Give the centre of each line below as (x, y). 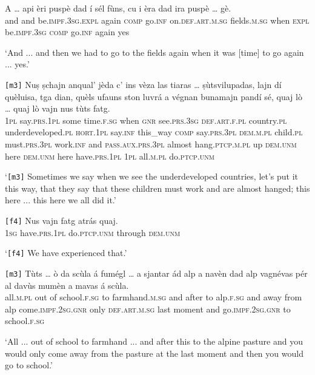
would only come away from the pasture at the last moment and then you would (154, 353)
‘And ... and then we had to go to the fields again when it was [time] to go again (154, 52)
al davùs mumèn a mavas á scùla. (67, 285)
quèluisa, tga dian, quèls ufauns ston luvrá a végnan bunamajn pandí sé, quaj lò (154, 96)
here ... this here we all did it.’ (61, 200)
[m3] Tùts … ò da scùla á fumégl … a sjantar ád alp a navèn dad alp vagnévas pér (156, 273)
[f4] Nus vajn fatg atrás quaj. (61, 221)
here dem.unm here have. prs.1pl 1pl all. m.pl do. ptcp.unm (110, 156)
